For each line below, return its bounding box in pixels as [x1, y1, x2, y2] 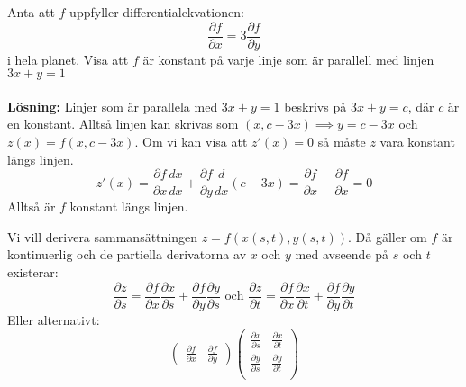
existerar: [7, 263, 59, 282]
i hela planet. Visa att [7, 49, 129, 68]
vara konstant [379, 132, 455, 151]
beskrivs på [284, 96, 347, 115]
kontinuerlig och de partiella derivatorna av [7, 245, 247, 264]
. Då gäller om [348, 227, 427, 246]
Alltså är [7, 197, 56, 216]
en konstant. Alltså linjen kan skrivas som [7, 114, 239, 133]
